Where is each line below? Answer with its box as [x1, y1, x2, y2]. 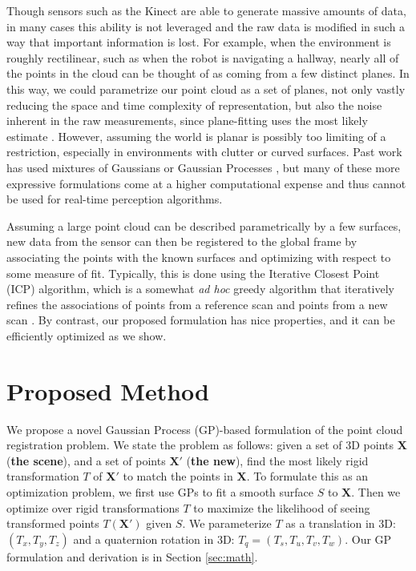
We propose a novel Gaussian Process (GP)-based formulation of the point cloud [6, 420, 403, 437]
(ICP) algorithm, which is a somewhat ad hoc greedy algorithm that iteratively [6, 280, 394, 297]
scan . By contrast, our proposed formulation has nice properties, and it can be [6, 312, 395, 328]
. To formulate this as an [246, 468, 369, 485]
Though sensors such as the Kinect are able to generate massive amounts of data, [6, 2, 406, 18]
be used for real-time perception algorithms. [6, 191, 223, 207]
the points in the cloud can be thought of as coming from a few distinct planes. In [6, 65, 410, 82]
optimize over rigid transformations [6, 499, 180, 516]
